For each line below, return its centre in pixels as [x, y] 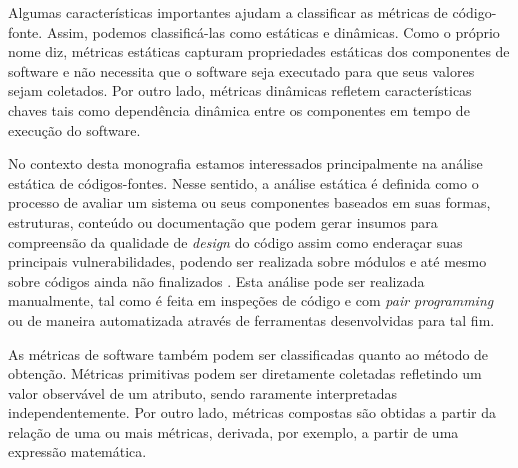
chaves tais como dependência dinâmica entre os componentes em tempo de [239, 109]
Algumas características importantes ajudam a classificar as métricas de [228, 12]
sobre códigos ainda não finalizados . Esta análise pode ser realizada [216, 280]
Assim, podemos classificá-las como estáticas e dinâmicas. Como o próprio [273, 31]
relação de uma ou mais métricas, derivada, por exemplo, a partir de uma [233, 431]
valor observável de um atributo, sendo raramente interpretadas [203, 392]
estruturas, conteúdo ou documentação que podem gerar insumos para [223, 221]
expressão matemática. [77, 451]
